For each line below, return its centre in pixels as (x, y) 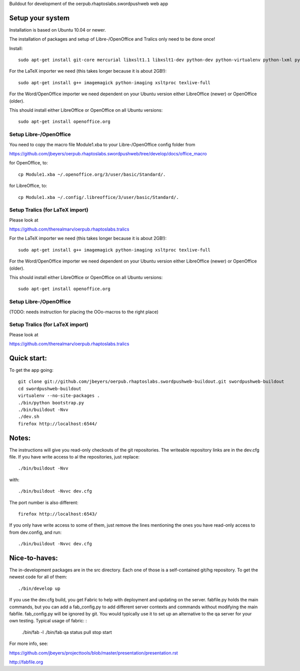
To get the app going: (31, 370)
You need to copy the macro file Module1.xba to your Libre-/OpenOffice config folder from (102, 144)
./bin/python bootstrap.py (51, 403)
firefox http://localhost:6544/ (58, 424)
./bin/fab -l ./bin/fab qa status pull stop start (67, 632)
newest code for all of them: (38, 577)
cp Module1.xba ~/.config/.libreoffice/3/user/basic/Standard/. (99, 197)
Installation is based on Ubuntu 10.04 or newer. (57, 30)
